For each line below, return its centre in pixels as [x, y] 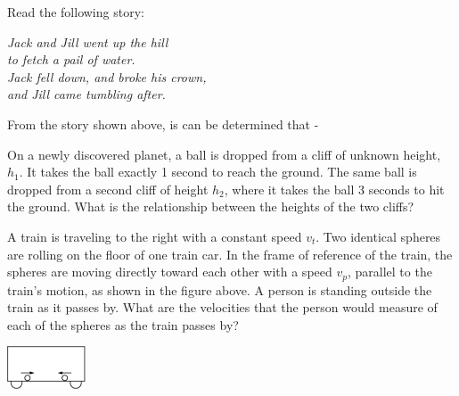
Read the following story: [76, 12]
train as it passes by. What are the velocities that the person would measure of [222, 307]
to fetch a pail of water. [71, 59]
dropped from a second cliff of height [108, 189]
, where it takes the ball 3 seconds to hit [334, 189]
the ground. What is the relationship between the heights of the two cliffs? [211, 206]
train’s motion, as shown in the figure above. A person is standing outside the [220, 289]
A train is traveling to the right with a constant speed [155, 236]
